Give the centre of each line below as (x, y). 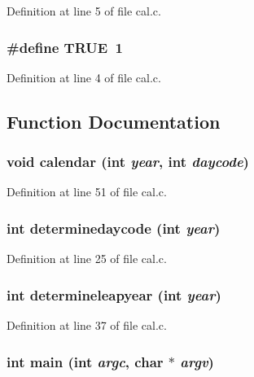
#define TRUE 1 (65, 47)
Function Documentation (114, 121)
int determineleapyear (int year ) (114, 294)
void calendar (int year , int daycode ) (128, 162)
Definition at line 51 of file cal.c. (87, 192)
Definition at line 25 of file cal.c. (87, 259)
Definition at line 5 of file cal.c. (84, 11)
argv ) (197, 361)
